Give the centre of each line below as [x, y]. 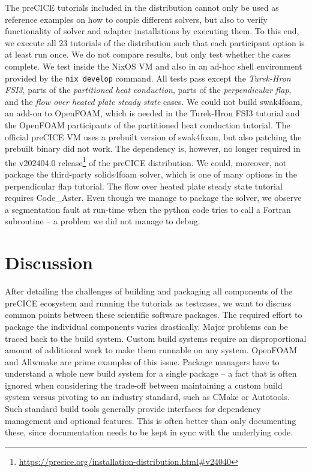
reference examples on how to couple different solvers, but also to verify [136, 19]
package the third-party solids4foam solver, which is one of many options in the [151, 174]
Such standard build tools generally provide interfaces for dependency [133, 409]
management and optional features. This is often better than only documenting [151, 420]
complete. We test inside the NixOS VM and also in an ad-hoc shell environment [154, 66]
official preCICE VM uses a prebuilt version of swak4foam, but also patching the [153, 136]
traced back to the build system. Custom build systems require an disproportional [156, 338]
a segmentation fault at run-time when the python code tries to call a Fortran [148, 209]
